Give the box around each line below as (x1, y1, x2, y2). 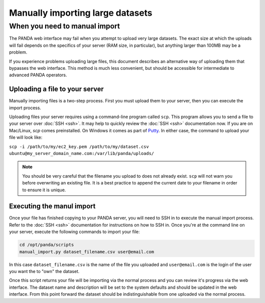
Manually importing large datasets (9, 7, 153, 18)
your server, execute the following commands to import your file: (9, 229, 140, 235)
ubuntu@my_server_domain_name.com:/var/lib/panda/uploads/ (9, 151, 155, 156)
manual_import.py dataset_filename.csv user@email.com (19, 249, 154, 254)
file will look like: (9, 134, 43, 140)
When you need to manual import (9, 22, 120, 30)
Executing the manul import (9, 202, 96, 211)
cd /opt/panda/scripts (19, 242, 74, 248)
